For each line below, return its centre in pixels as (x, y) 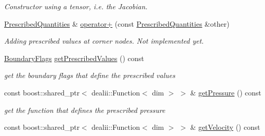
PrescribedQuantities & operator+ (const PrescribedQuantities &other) (117, 23)
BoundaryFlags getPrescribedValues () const (74, 58)
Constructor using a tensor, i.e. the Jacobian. (76, 6)
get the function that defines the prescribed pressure (85, 110)
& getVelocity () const (225, 127)
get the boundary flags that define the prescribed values (90, 75)
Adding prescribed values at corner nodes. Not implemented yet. (104, 41)
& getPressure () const (226, 92)
